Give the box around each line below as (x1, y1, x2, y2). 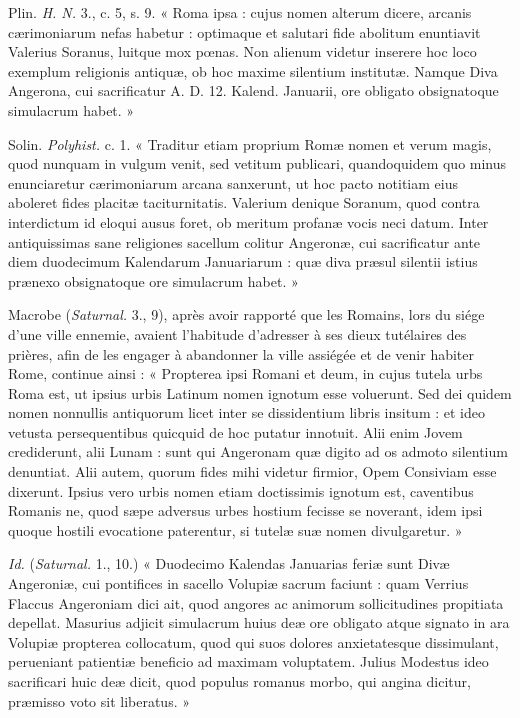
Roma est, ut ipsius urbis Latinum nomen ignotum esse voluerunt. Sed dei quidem (8, 382, 512, 403)
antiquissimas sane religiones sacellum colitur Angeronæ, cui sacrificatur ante (8, 231, 481, 252)
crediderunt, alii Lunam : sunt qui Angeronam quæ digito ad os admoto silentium (8, 441, 508, 462)
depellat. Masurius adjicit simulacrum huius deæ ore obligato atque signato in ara (8, 612, 510, 633)
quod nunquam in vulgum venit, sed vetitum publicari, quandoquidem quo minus (8, 153, 507, 174)
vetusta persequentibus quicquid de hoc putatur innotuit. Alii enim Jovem (8, 421, 463, 442)
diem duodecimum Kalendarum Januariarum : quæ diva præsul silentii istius (8, 251, 478, 272)
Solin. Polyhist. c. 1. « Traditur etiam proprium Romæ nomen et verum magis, (8, 133, 492, 154)
